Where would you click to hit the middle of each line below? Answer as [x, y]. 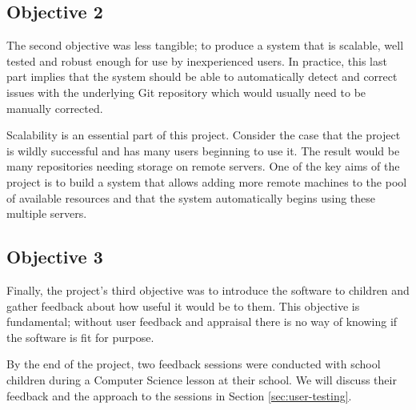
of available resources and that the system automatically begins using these [191, 197]
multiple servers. [47, 213]
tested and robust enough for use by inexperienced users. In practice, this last [197, 60]
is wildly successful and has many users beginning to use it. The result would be [203, 150]
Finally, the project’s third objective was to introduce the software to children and [208, 289]
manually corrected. [55, 108]
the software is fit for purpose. [80, 337]
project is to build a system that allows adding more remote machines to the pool [207, 181]
